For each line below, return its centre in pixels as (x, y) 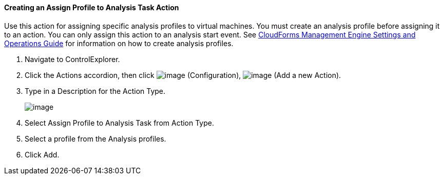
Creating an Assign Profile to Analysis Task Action (92, 7)
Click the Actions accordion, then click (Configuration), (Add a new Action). (183, 75)
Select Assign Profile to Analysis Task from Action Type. (120, 123)
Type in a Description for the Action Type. (95, 91)
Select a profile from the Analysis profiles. (95, 138)
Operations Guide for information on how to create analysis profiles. (119, 43)
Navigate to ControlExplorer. (72, 59)
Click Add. (42, 154)
